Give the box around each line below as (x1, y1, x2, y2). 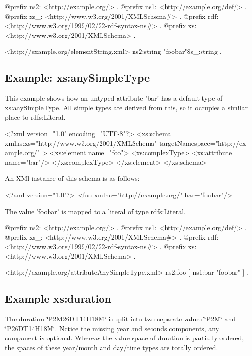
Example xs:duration (5, 291, 111, 306)
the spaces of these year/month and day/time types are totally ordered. (5, 342, 218, 353)
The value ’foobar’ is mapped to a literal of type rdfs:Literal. (5, 206, 185, 216)
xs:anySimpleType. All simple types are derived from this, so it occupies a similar (5, 102, 248, 112)
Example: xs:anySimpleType (5, 70, 150, 85)
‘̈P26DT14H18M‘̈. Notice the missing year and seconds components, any (5, 323, 219, 333)
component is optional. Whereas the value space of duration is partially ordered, (5, 333, 244, 343)
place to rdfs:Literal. (5, 112, 66, 122)
